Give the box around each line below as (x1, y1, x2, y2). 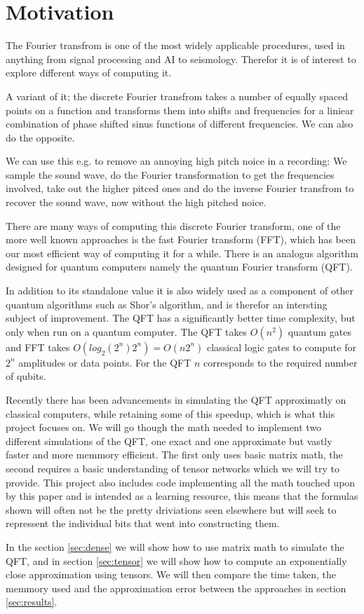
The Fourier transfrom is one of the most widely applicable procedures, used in (6, 38, 345, 53)
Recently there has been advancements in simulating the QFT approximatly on (6, 393, 346, 407)
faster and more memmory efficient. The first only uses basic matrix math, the (6, 447, 343, 462)
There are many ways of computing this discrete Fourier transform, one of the (6, 218, 341, 233)
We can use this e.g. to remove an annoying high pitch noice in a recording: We (6, 153, 347, 168)
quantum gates (288, 324, 352, 339)
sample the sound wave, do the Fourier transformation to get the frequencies (6, 167, 335, 182)
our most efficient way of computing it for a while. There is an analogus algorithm (6, 245, 358, 260)
